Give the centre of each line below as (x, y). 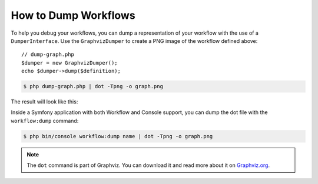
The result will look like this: (44, 102)
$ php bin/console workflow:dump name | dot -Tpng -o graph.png (118, 136)
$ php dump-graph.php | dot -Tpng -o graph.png (93, 86)
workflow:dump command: (45, 121)
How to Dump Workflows (73, 15)
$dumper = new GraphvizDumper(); (69, 63)
